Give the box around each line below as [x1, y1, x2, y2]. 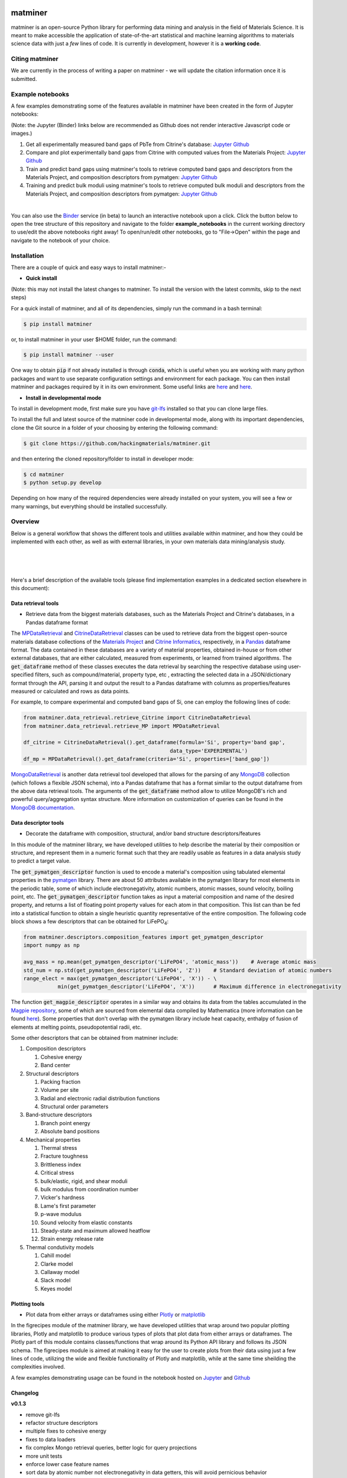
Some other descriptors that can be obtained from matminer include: [11, 1034, 179, 1041]
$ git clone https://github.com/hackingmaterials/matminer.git [23, 440, 211, 446]
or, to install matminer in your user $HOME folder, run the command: [11, 336, 177, 343]
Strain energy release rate [40, 1236, 104, 1243]
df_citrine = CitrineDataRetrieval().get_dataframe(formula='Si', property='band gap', [23, 739, 286, 746]
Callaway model [40, 1268, 80, 1275]
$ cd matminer [23, 471, 64, 478]
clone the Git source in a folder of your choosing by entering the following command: [11, 424, 218, 431]
